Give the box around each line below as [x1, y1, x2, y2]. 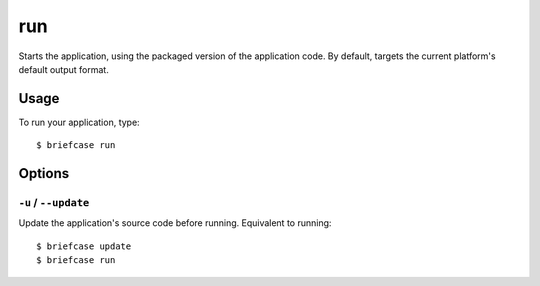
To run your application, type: [18, 116, 140, 128]
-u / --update [18, 196, 90, 210]
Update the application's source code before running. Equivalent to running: [18, 217, 332, 229]
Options [18, 165, 70, 182]
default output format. [18, 63, 109, 75]
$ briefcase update [36, 240, 132, 252]
